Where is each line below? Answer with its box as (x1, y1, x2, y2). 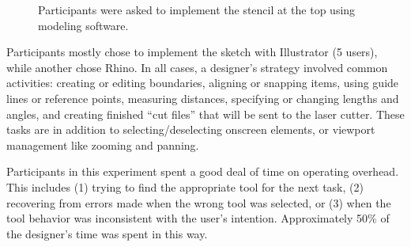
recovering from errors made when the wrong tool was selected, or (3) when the (6, 194, 391, 211)
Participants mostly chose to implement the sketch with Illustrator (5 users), (6, 44, 378, 60)
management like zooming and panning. (6, 136, 199, 153)
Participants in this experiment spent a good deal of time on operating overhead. (6, 163, 399, 180)
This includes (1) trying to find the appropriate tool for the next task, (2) (6, 178, 364, 195)
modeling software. (38, 17, 129, 33)
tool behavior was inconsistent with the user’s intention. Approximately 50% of (6, 210, 390, 226)
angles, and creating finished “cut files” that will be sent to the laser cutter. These (6, 105, 405, 122)
